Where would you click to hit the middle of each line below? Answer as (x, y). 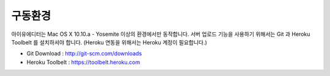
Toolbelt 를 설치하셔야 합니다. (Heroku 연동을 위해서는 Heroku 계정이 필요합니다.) (109, 42)
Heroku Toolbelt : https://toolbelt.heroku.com (83, 62)
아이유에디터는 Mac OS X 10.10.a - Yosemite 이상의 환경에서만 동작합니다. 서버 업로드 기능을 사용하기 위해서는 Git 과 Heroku (161, 34)
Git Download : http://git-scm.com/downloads (84, 54)
